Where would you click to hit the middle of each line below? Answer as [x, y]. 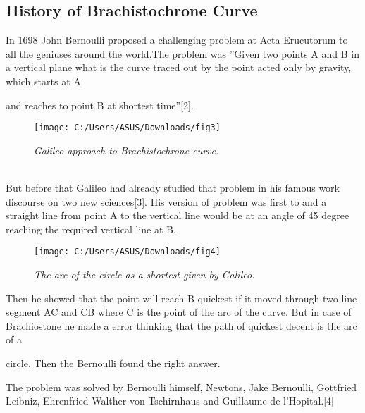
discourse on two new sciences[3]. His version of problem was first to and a [166, 201]
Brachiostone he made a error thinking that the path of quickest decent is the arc [181, 325]
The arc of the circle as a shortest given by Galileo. [144, 275]
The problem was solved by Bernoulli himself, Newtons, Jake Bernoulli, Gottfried [181, 387]
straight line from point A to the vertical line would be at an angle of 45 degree [178, 215]
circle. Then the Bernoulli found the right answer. [113, 363]
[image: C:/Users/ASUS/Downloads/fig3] [127, 128]
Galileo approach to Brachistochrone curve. [126, 150]
